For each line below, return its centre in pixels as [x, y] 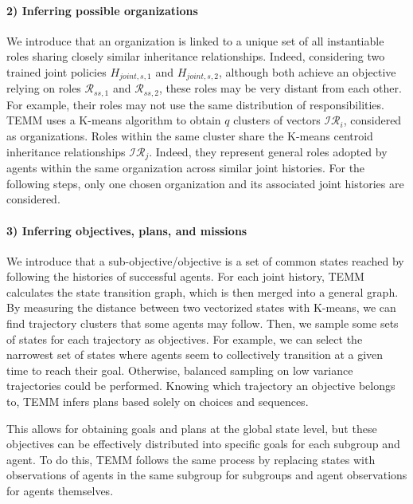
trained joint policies [56, 71]
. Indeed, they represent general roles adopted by [268, 151]
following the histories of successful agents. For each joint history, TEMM [185, 276]
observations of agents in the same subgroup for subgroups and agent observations [207, 475]
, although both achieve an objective [308, 71]
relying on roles [44, 88]
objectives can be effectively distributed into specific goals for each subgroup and [203, 444]
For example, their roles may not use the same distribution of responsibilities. [195, 104]
